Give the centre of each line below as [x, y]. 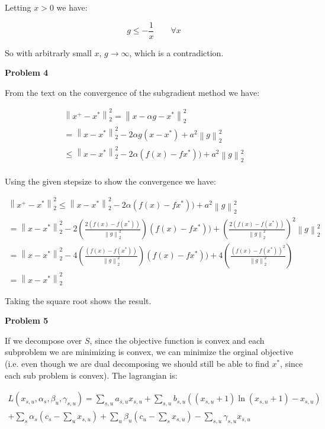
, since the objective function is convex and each [177, 340]
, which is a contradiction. [176, 52]
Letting [18, 7]
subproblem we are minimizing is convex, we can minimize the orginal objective [149, 352]
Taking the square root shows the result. [78, 300]
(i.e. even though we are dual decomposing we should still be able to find [137, 363]
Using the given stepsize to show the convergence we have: [110, 181]
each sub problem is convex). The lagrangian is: [91, 375]
